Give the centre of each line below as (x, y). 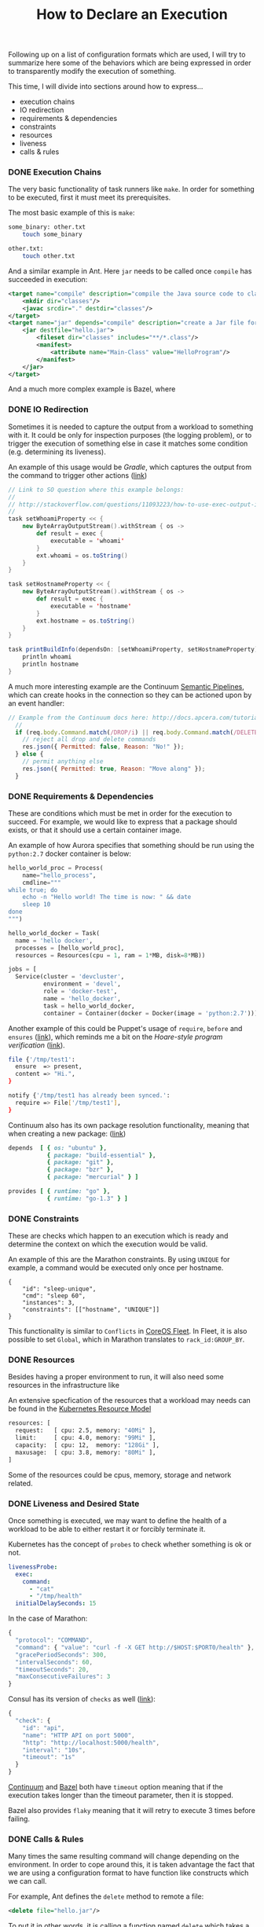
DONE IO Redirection (48, 409)
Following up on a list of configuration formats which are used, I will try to (127, 55)
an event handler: (37, 703)
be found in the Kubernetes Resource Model (80, 1409)
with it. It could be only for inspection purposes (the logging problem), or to (130, 435)
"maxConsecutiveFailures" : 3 (63, 1677)
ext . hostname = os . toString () (86, 621)
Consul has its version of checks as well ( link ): (82, 1699)
